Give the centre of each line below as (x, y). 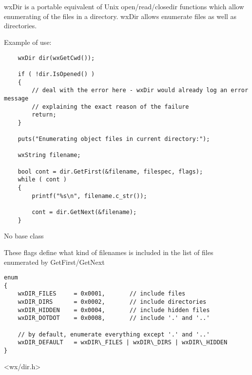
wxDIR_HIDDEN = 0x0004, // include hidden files (114, 310)
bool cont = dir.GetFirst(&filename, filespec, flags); (110, 171)
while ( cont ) (42, 180)
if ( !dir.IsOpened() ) (56, 74)
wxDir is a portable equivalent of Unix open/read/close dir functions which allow (124, 7)
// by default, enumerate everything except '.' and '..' (114, 334)
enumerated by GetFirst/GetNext (54, 262)
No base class (24, 236)
